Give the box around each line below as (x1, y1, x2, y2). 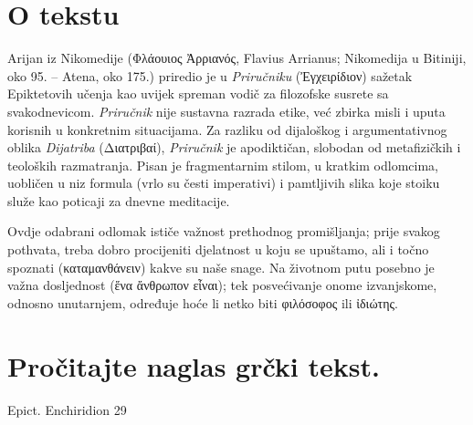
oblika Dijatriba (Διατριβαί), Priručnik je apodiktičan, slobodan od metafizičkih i (7, 138, 461, 157)
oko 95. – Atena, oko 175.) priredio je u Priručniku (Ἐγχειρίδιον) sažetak (7, 66, 413, 85)
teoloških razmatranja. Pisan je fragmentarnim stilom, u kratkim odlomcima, (7, 155, 438, 174)
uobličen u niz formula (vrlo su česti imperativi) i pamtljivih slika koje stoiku (7, 173, 440, 192)
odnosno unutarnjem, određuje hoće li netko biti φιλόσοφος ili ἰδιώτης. (7, 293, 398, 312)
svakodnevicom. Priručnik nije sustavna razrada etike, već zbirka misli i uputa (7, 101, 446, 120)
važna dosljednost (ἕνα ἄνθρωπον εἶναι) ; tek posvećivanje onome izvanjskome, (7, 275, 437, 295)
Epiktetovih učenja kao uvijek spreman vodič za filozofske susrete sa (7, 84, 389, 103)
